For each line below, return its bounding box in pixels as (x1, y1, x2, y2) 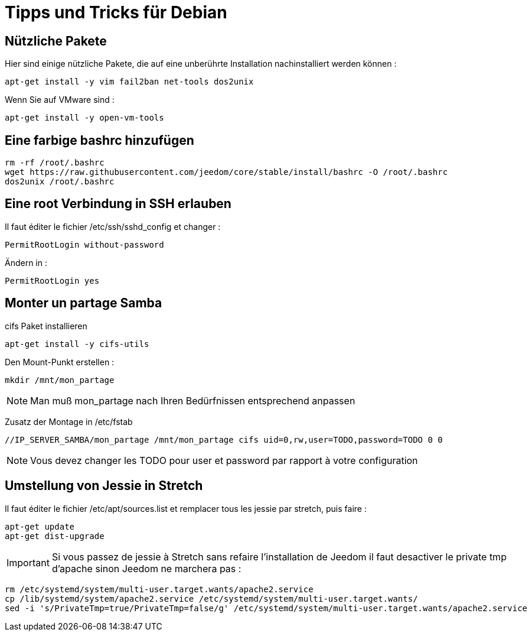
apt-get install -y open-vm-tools (5, 113, 164, 123)
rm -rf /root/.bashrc (5, 158, 105, 168)
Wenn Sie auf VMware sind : (5, 95, 115, 105)
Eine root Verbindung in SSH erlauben (5, 196, 231, 212)
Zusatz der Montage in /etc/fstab (5, 416, 133, 427)
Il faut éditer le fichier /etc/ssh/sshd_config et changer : (5, 221, 221, 232)
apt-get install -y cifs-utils (5, 339, 149, 349)
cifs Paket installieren (5, 320, 87, 331)
